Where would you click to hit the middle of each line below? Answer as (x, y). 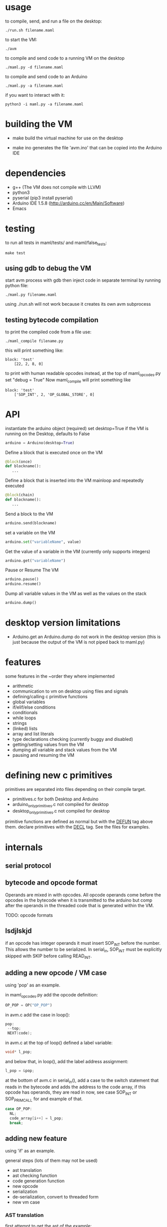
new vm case (26, 1202)
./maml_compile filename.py (34, 341)
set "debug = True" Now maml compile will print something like (68, 380)
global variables (29, 702)
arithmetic (23, 686)
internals (24, 847)
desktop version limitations (63, 623)
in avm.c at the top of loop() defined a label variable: (59, 1043)
